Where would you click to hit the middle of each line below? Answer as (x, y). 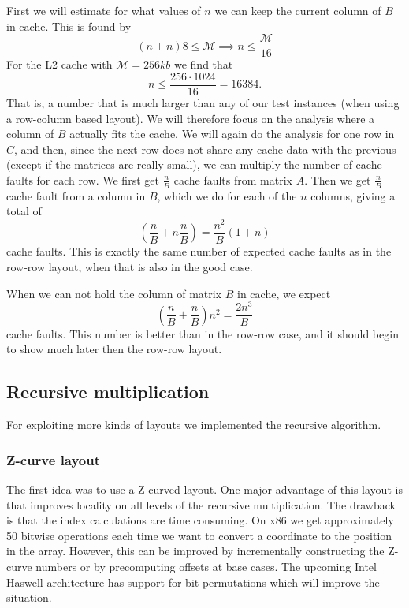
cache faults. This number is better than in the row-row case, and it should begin (203, 333)
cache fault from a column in (76, 195)
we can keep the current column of (298, 10)
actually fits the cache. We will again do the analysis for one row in (232, 134)
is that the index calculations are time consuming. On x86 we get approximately (200, 520)
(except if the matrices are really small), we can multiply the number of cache (194, 164)
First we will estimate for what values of (104, 10)
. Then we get (338, 179)
